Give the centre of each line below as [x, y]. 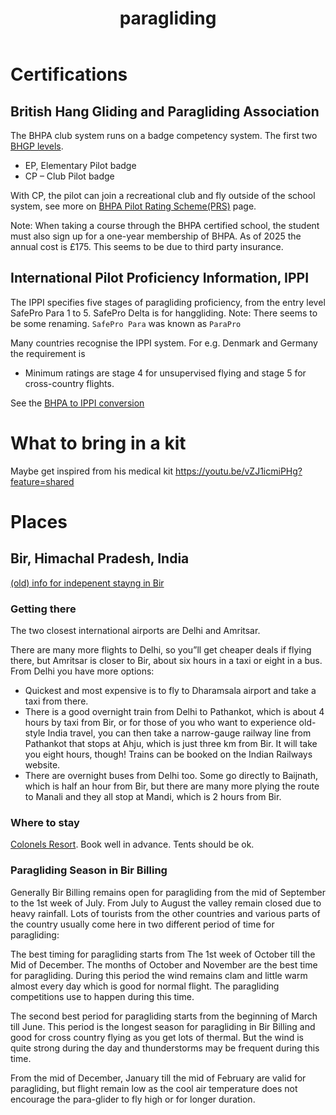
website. [42, 765]
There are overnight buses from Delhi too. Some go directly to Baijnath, [171, 776]
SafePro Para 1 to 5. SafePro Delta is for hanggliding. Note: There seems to [164, 313]
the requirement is [48, 353]
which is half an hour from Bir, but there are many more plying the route [172, 786]
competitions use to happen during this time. [102, 996]
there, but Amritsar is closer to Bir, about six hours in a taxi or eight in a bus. [166, 661]
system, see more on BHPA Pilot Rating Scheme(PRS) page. [133, 206]
